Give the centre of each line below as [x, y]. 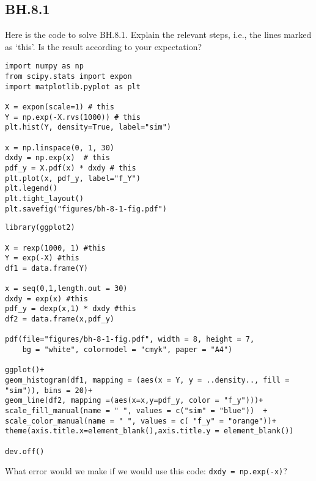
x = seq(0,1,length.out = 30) [66, 289]
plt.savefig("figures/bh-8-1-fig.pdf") [86, 209]
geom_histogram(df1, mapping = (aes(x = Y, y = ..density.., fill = [147, 380]
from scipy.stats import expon [68, 77]
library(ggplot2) [40, 228]
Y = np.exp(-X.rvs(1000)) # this [73, 117]
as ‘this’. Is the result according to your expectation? [104, 46]
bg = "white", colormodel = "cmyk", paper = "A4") [127, 350]
